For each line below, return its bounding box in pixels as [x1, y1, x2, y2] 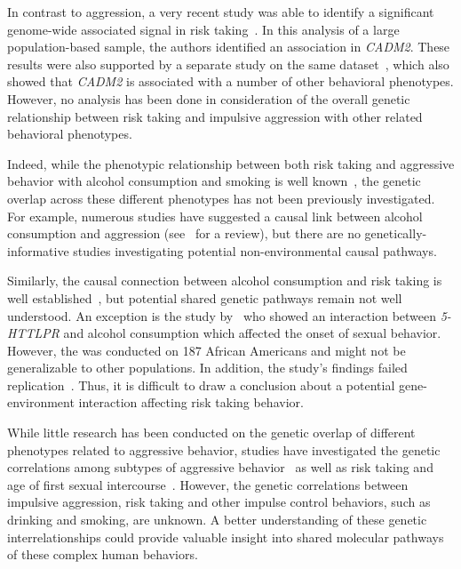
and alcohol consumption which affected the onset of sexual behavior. [63, 324, 441, 342]
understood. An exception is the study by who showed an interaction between [7, 306, 437, 325]
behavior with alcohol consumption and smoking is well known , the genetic [7, 172, 421, 190]
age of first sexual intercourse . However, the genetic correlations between [7, 475, 409, 493]
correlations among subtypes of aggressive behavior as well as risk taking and [7, 458, 433, 477]
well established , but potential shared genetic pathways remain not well [7, 288, 402, 307]
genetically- [364, 224, 427, 243]
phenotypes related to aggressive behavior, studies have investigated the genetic [7, 440, 441, 459]
